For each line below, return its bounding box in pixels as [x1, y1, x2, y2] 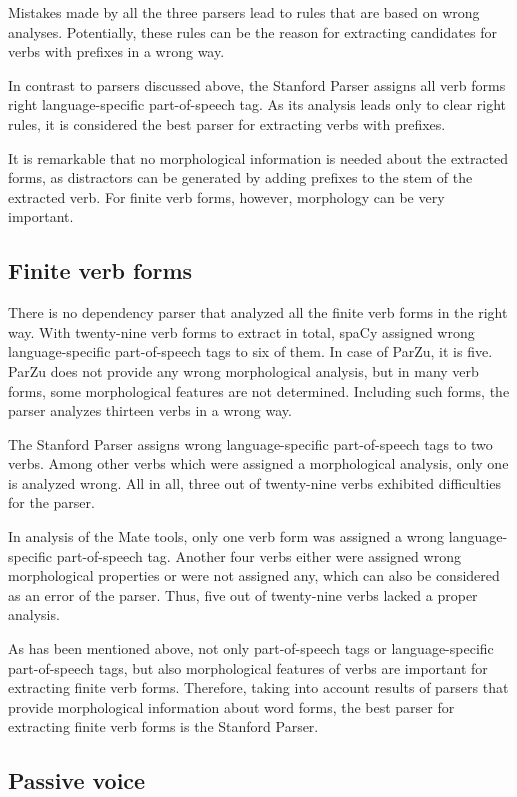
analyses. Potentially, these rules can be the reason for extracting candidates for [8, 21, 497, 42]
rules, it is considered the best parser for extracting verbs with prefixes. [8, 113, 446, 134]
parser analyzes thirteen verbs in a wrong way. [8, 400, 292, 421]
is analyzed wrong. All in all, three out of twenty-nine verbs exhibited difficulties [8, 472, 502, 493]
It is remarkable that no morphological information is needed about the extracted [8, 147, 509, 168]
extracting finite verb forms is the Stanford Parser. [8, 716, 319, 737]
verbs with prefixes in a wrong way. [8, 41, 225, 62]
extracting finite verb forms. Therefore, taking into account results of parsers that [8, 677, 509, 698]
